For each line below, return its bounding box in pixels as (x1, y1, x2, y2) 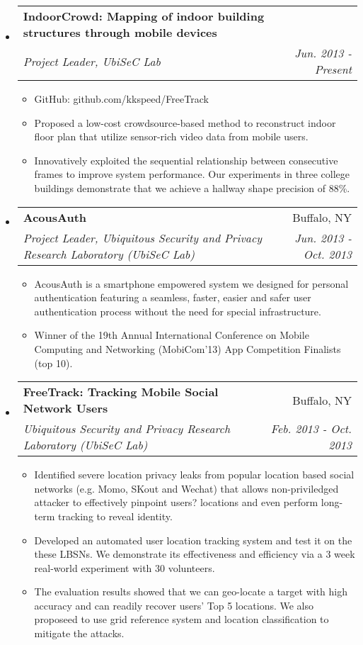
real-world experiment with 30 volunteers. (34, 560, 215, 575)
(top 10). (34, 355, 73, 370)
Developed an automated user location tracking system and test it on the (34, 532, 352, 547)
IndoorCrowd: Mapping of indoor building (23, 8, 265, 24)
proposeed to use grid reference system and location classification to (34, 612, 329, 627)
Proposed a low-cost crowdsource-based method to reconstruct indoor (34, 115, 336, 130)
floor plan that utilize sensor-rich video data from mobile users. (34, 129, 309, 144)
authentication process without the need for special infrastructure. (34, 303, 321, 318)
